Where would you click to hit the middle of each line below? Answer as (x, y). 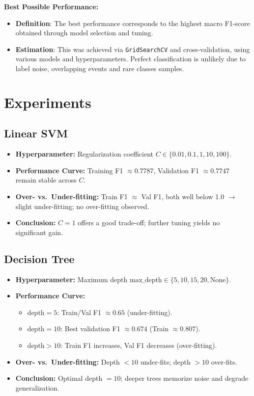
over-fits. (224, 361)
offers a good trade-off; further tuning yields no (149, 223)
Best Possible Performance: (51, 6)
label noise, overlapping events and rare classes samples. (100, 68)
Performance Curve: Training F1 (69, 170)
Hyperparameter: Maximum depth (71, 279)
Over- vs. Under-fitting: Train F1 (71, 196)
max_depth (146, 280)
